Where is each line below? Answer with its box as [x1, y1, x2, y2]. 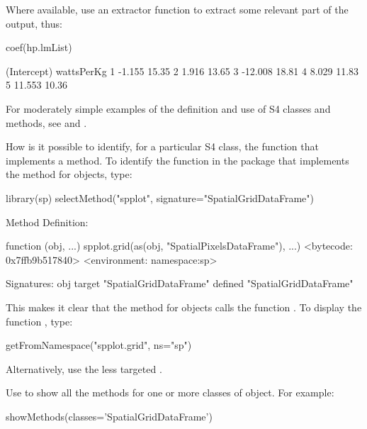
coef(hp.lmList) [6, 40, 72, 55]
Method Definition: [6, 214, 89, 229]
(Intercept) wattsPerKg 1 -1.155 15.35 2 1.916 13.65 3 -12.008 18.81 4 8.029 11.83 [6, 63, 359, 78]
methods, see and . [6, 115, 87, 130]
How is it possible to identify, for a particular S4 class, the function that [6, 139, 319, 154]
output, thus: [6, 16, 62, 30]
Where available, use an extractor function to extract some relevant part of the [6, 2, 349, 16]
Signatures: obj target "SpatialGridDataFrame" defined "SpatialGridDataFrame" [6, 276, 354, 291]
